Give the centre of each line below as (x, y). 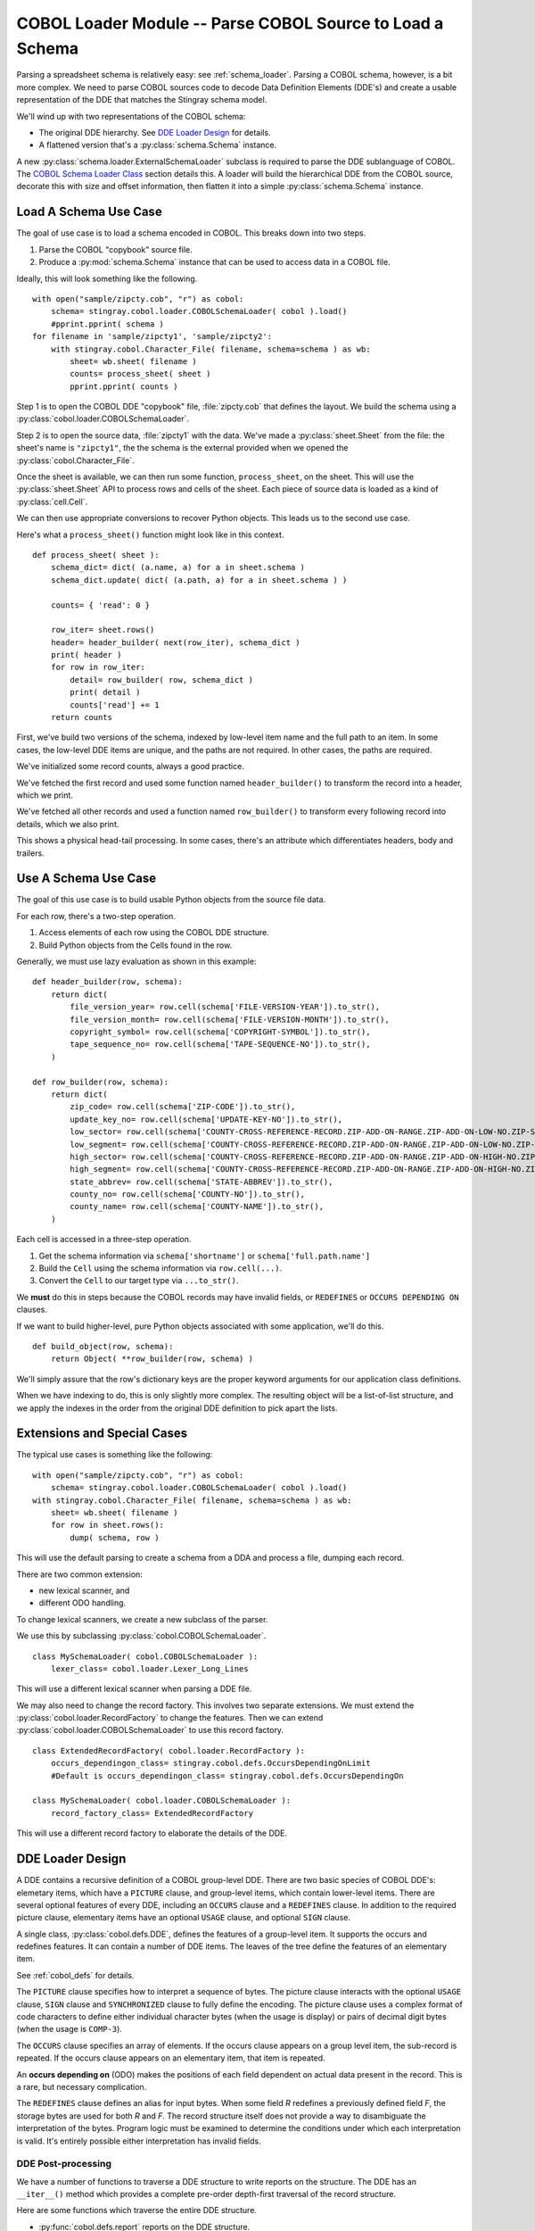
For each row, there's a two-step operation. (96, 916)
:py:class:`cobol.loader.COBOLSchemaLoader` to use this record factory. (150, 1730)
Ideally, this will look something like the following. (107, 278)
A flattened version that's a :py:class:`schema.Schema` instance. (158, 145)
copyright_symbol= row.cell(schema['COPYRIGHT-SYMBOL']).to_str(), (220, 1032)
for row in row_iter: (98, 668)
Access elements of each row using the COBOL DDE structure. (154, 933)
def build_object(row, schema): (103, 1346)
